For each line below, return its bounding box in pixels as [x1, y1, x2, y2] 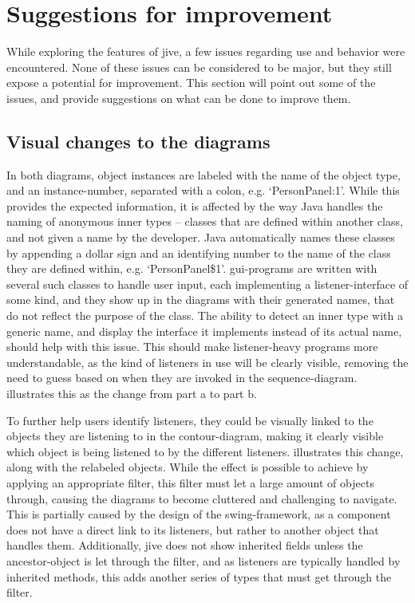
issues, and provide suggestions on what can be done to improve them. [6, 89, 351, 106]
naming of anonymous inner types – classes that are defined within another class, [6, 213, 403, 230]
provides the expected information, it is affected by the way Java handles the [6, 197, 383, 214]
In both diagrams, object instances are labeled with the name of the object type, [6, 166, 401, 183]
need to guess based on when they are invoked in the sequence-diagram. [6, 369, 358, 386]
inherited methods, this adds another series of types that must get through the [6, 568, 392, 585]
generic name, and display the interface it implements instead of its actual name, [6, 322, 402, 339]
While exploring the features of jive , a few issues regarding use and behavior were [6, 43, 405, 60]
